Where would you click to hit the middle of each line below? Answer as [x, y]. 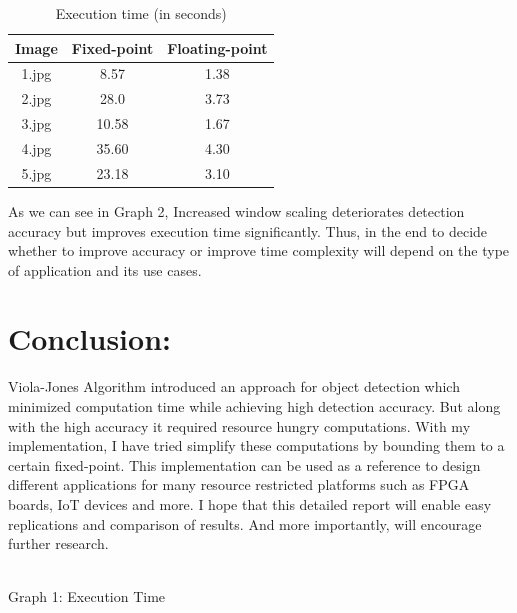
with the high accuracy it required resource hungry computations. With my [239, 425]
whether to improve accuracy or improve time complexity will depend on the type [259, 250]
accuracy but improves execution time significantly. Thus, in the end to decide [248, 230]
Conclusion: [89, 338]
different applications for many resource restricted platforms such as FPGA [239, 484]
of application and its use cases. [105, 269]
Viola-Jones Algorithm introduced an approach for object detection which [234, 386]
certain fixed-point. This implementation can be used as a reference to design [244, 464]
